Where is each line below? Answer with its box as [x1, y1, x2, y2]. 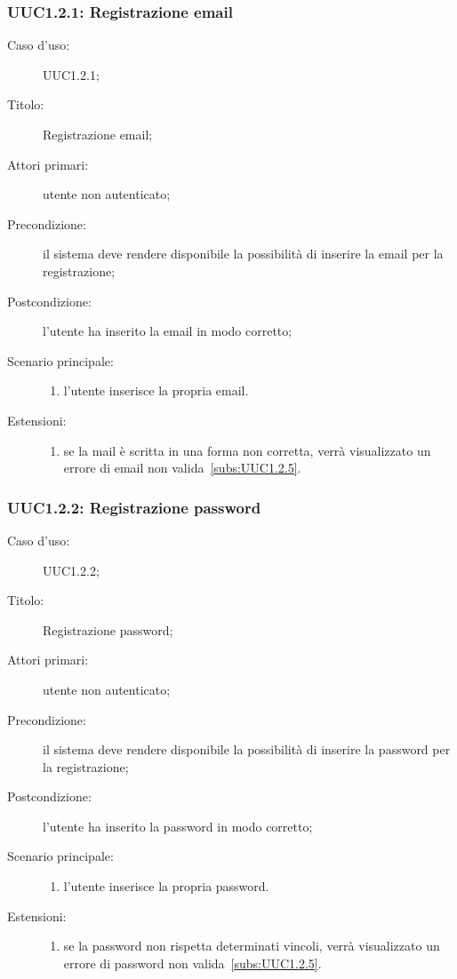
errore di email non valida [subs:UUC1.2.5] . [63, 458, 301, 477]
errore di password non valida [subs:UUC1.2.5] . [63, 953, 322, 972]
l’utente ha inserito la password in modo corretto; [43, 816, 313, 835]
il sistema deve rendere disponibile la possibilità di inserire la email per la [43, 244, 444, 263]
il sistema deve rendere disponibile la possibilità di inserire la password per [43, 740, 451, 759]
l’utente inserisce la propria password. [63, 877, 269, 895]
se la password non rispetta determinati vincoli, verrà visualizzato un [63, 936, 440, 955]
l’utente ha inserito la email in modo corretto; [43, 322, 293, 340]
